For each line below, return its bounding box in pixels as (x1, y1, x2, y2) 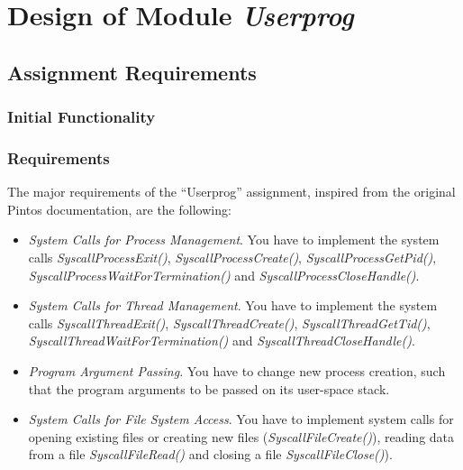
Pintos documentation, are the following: (7, 199, 231, 218)
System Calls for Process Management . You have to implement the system (28, 230, 440, 249)
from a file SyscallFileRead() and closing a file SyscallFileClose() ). (28, 445, 393, 464)
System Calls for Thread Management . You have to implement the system (28, 296, 438, 315)
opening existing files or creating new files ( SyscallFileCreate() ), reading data (28, 427, 455, 446)
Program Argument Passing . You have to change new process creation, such (28, 361, 446, 380)
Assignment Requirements (7, 58, 257, 86)
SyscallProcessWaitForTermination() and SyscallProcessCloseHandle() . (28, 265, 420, 284)
